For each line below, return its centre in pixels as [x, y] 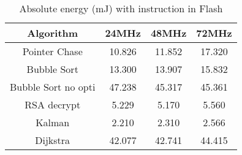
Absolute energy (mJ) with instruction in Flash [121, 8]
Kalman [53, 122]
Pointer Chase [52, 51]
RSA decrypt [53, 104]
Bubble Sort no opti [53, 87]
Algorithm [53, 33]
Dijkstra [53, 140]
